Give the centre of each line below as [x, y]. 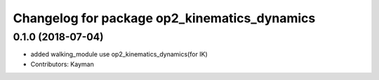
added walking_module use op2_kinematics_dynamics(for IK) [119, 54]
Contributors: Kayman [62, 64]
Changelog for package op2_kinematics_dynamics [164, 18]
